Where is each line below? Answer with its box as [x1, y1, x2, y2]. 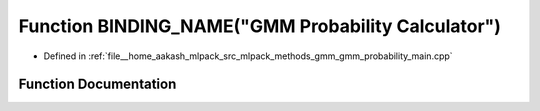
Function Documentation [18, 76, 177, 93]
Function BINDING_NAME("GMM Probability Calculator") [18, 15, 502, 37]
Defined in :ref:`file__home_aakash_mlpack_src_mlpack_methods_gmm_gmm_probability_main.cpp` [43, 50, 454, 62]
